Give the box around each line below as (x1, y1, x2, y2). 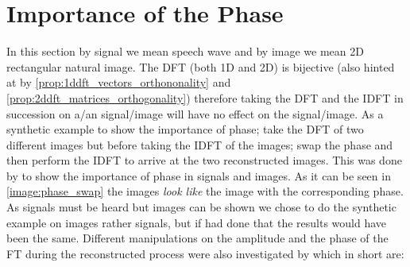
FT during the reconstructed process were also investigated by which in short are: (6, 245, 404, 261)
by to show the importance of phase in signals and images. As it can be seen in (6, 167, 391, 184)
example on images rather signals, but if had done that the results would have (6, 214, 387, 230)
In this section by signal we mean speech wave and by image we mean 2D (6, 43, 364, 60)
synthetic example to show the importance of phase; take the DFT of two (6, 121, 364, 137)
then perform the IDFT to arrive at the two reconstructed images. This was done (6, 152, 402, 168)
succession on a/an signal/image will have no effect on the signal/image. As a (6, 105, 384, 122)
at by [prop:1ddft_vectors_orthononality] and (6, 74, 231, 91)
